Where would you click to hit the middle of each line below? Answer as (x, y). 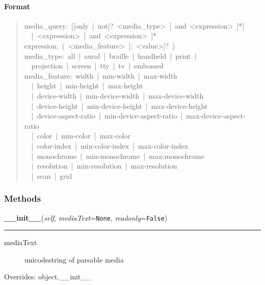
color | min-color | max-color (84, 136)
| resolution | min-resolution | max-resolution (104, 166)
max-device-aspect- (216, 116)
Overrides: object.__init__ (48, 277)
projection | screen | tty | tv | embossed (97, 66)
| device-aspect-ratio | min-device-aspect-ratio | (107, 116)
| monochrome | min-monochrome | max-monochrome (118, 156)
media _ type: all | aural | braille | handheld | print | (110, 55)
